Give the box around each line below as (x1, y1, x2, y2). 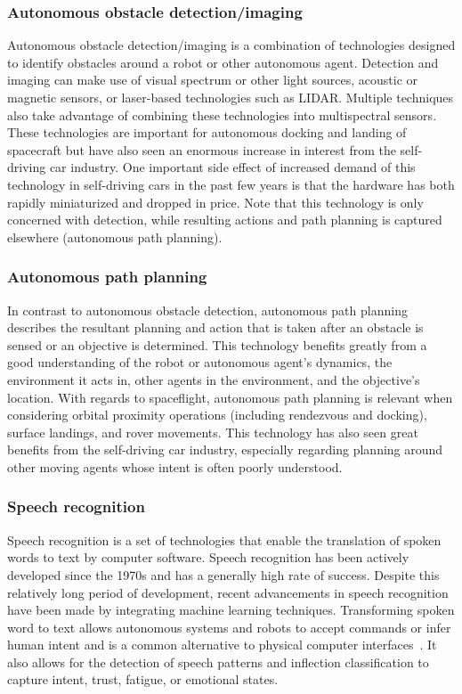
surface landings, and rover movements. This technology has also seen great (7, 422, 418, 441)
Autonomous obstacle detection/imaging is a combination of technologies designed (7, 36, 456, 54)
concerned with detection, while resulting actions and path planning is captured (7, 210, 442, 229)
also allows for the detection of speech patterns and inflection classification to (7, 652, 429, 671)
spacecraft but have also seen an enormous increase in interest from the (7, 140, 396, 159)
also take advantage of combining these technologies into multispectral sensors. (7, 105, 437, 124)
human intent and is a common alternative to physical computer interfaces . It (7, 635, 437, 654)
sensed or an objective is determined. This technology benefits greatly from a (7, 335, 427, 354)
